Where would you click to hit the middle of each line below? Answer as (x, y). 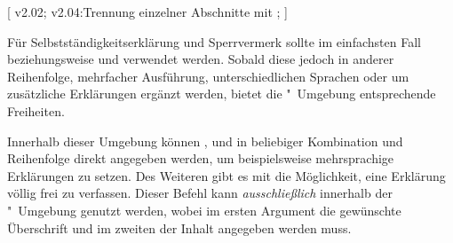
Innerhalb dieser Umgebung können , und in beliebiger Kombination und (205, 141)
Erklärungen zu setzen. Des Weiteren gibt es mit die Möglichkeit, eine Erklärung (226, 175)
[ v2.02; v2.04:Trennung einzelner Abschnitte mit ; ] (147, 12)
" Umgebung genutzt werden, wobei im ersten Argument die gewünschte (204, 210)
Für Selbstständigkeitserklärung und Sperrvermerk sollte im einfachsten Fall (214, 41)
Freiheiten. (36, 110)
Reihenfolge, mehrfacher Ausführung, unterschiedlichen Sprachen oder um (208, 76)
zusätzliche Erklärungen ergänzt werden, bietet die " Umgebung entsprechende (222, 94)
